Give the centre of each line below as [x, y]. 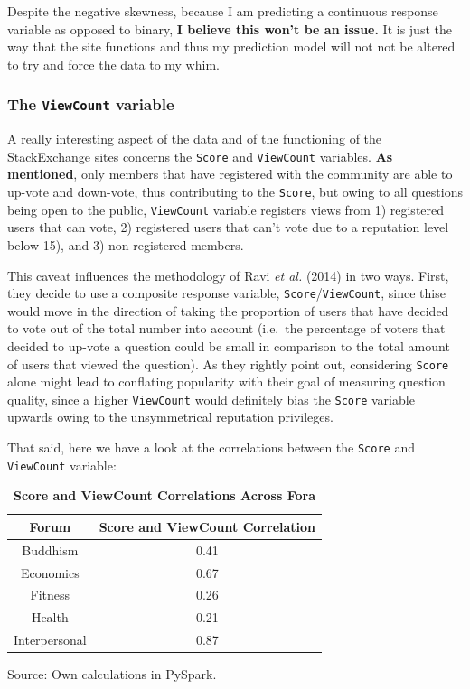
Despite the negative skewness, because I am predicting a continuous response [223, 11]
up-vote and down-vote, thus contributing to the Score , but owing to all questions [235, 191]
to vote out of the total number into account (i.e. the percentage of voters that [226, 328]
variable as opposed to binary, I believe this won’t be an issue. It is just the [230, 28]
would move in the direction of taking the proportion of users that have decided [228, 310]
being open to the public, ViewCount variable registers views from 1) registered [226, 209]
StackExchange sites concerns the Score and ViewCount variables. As [200, 156]
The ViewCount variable [91, 104]
